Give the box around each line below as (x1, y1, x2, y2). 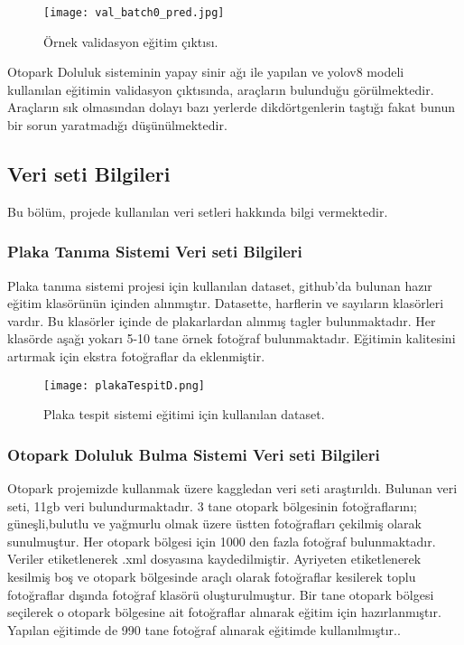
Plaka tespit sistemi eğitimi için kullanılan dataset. (43, 405, 325, 424)
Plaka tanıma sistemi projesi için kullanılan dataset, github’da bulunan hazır (7, 276, 432, 294)
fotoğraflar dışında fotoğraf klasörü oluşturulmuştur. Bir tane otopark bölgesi (7, 584, 434, 603)
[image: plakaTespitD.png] (43, 379, 205, 392)
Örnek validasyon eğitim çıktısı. (43, 32, 218, 51)
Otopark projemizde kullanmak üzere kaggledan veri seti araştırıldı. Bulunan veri (7, 479, 458, 498)
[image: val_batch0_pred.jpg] (43, 6, 225, 19)
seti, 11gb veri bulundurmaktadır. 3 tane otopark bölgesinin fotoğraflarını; (7, 496, 417, 515)
